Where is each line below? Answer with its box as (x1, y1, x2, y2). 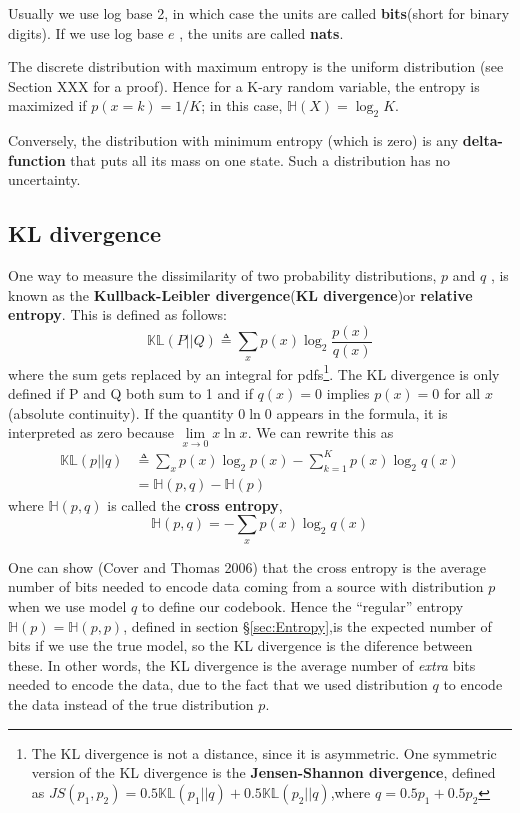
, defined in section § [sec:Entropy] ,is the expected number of (123, 615, 492, 636)
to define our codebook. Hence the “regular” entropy (141, 595, 464, 616)
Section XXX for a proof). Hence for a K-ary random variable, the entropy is (8, 75, 480, 96)
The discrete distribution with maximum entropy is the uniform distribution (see (8, 56, 504, 77)
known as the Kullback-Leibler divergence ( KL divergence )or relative (8, 284, 473, 305)
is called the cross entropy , (107, 494, 283, 515)
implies (326, 383, 370, 404)
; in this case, (201, 95, 283, 116)
